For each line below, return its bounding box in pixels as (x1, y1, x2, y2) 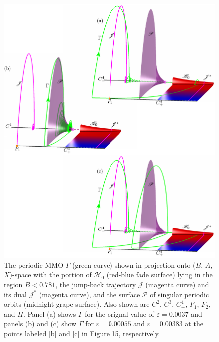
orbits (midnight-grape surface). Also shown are (4, 299, 150, 309)
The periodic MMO (4, 259, 64, 270)
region (4, 279, 23, 289)
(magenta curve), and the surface (39, 289, 140, 299)
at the (185, 318, 203, 329)
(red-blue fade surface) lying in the (106, 269, 213, 280)
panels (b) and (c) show (4, 318, 77, 329)
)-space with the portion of (9, 269, 92, 280)
